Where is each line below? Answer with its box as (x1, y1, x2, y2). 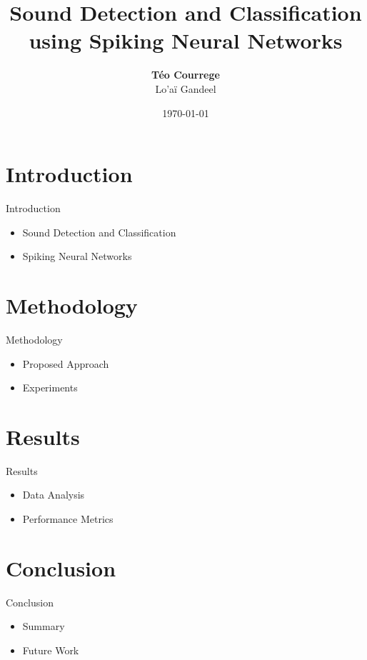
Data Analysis (22, 487, 85, 502)
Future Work (22, 642, 79, 657)
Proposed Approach (22, 356, 109, 371)
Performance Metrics (22, 511, 114, 526)
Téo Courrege (151, 67, 220, 82)
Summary (22, 619, 65, 634)
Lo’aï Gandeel (155, 81, 216, 96)
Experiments (22, 380, 78, 395)
